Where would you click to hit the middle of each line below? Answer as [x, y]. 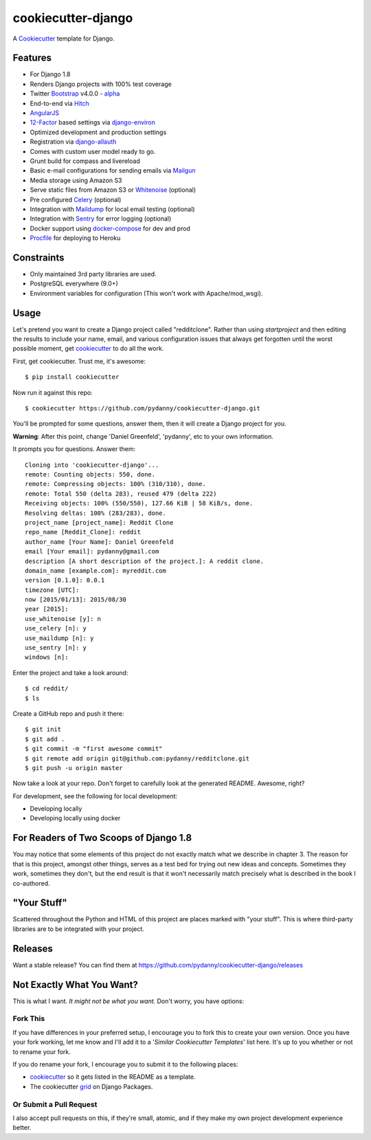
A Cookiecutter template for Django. [64, 39]
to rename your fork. [42, 1051]
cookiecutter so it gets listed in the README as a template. [113, 1077]
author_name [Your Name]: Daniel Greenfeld [99, 542]
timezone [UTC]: [52, 590]
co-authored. [32, 883]
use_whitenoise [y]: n [63, 618]
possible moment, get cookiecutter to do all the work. [88, 349]
